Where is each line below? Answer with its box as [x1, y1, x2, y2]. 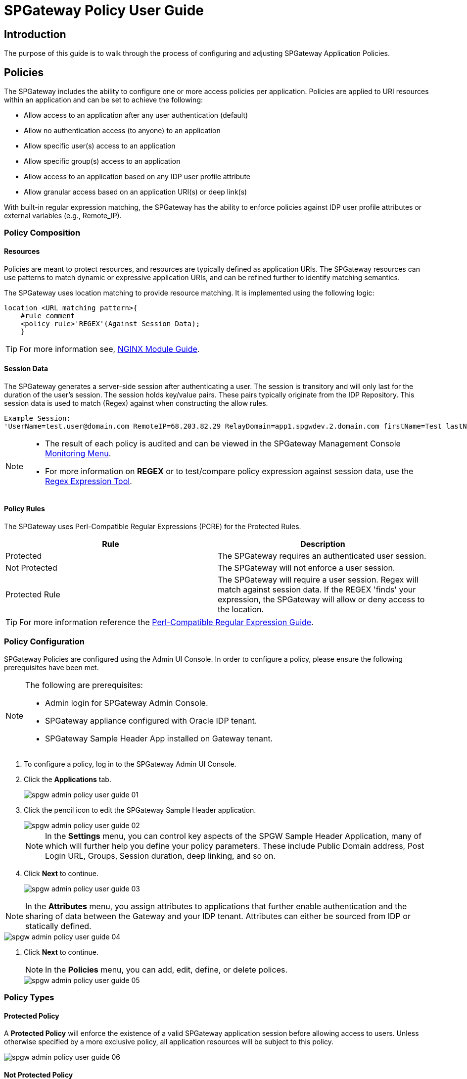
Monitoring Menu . [45, 448, 111, 458]
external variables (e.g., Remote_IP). [4, 211, 122, 220]
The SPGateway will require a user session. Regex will [218, 575, 419, 585]
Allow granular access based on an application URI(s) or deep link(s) [24, 188, 247, 196]
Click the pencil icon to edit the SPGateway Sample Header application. [24, 805, 256, 814]
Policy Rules [4, 504, 45, 513]
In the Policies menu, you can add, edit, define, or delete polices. [45, 964, 288, 975]
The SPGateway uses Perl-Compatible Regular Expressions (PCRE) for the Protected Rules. [4, 522, 301, 531]
